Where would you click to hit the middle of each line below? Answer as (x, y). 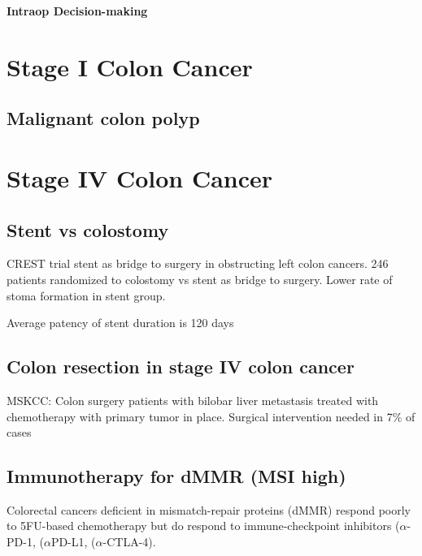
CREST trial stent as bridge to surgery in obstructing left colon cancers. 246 (198, 263)
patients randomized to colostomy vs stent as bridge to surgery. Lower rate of (200, 279)
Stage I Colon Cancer (130, 66)
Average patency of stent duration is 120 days (120, 323)
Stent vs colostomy (88, 229)
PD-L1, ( (73, 542)
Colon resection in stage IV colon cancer (181, 366)
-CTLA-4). (129, 542)
